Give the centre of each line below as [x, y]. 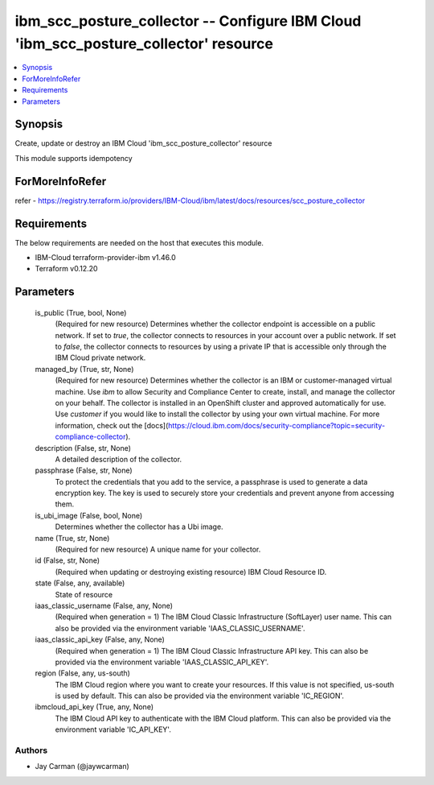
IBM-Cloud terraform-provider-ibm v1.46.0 [105, 258]
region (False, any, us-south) [82, 673]
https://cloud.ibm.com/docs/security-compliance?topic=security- [276, 425]
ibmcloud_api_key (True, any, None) [94, 707]
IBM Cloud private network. [100, 357]
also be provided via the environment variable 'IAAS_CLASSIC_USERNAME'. [180, 628]
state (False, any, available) [80, 583]
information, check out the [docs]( [112, 425]
